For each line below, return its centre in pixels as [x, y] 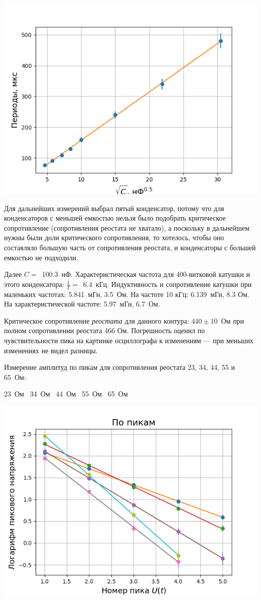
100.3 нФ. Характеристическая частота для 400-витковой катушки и [146, 274]
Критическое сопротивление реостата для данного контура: [97, 320]
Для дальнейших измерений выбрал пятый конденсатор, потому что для [114, 208]
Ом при [233, 320]
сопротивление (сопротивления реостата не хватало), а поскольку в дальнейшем [127, 227]
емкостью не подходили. [41, 257]
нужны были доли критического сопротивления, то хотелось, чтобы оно [114, 237]
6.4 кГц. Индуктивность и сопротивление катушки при [167, 284]
